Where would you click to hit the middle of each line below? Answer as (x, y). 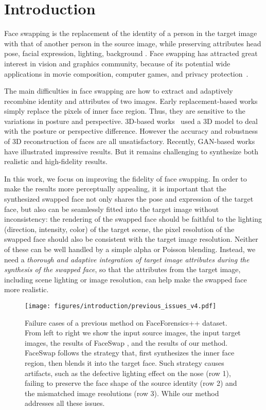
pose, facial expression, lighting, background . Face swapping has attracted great (131, 53)
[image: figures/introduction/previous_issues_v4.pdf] (121, 306)
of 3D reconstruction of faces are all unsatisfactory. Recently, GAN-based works (130, 141)
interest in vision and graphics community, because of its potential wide (117, 63)
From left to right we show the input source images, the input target (133, 333)
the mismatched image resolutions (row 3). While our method (122, 393)
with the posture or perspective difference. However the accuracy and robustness (131, 131)
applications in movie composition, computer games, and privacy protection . (126, 73)
